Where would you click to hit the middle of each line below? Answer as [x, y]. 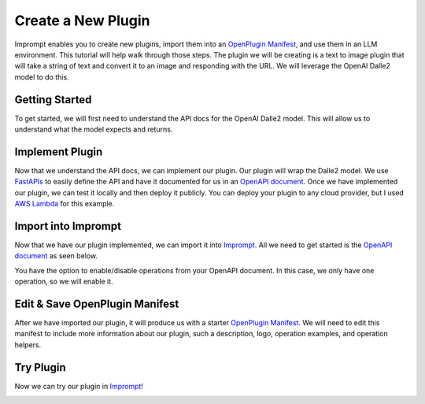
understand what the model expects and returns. [94, 129]
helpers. [28, 345]
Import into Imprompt [68, 226]
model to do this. [42, 77]
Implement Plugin [59, 152]
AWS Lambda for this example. [65, 204]
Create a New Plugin [82, 20]
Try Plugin [40, 367]
